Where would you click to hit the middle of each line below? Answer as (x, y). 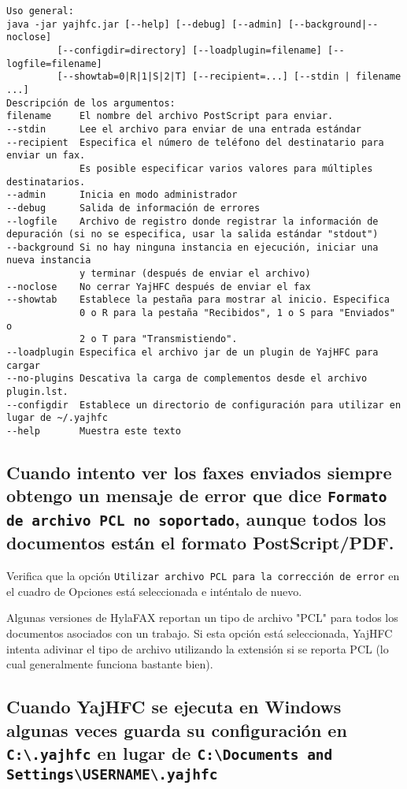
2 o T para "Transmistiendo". (159, 339)
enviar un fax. (46, 156)
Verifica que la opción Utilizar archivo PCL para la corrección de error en (203, 576)
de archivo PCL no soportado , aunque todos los (196, 519)
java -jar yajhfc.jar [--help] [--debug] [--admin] (144, 24)
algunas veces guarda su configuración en (177, 729)
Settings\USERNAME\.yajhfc (112, 774)
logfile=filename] (54, 63)
